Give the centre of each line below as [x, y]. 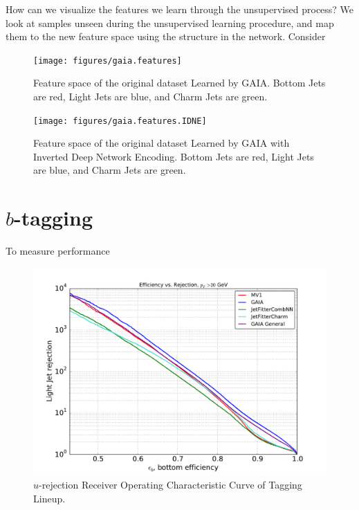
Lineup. [49, 498]
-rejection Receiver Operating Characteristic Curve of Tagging [171, 485]
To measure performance [58, 251]
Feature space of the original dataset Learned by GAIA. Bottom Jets [179, 83]
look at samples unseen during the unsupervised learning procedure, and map [170, 22]
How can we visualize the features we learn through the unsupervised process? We [180, 9]
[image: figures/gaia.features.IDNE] [120, 121]
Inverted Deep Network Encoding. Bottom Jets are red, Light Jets [174, 156]
